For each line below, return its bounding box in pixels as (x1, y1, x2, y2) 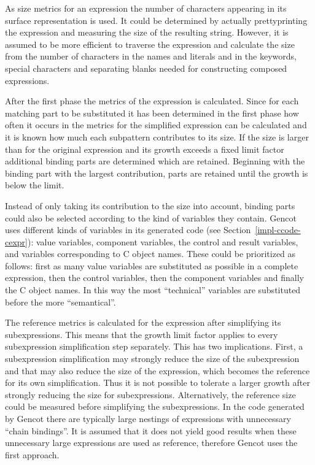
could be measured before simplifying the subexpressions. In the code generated (5, 400, 305, 413)
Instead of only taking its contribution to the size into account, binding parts (5, 199, 295, 212)
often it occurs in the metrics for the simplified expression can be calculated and (5, 118, 307, 131)
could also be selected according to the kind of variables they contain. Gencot (5, 211, 297, 224)
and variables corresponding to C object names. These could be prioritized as (5, 247, 296, 260)
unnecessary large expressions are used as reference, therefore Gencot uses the (5, 436, 298, 449)
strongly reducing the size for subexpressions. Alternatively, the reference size (5, 388, 296, 401)
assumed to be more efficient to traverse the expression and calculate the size (5, 37, 295, 50)
